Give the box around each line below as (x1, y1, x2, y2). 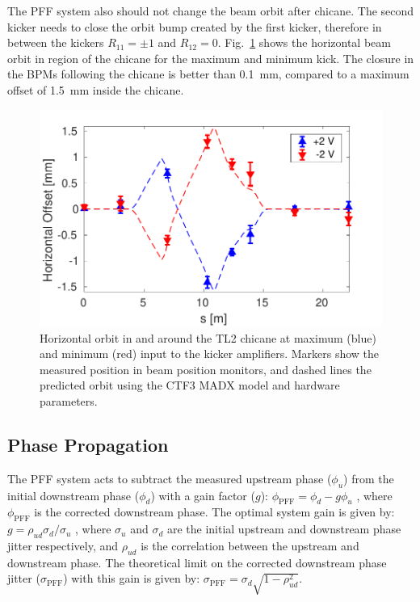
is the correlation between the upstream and (141, 537, 359, 554)
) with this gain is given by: (63, 570, 200, 587)
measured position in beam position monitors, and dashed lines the (40, 360, 372, 377)
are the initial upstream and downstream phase (166, 520, 401, 537)
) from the (343, 469, 394, 486)
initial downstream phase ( (7, 486, 140, 503)
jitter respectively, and (7, 537, 119, 554)
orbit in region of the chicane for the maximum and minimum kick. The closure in (7, 49, 414, 66)
